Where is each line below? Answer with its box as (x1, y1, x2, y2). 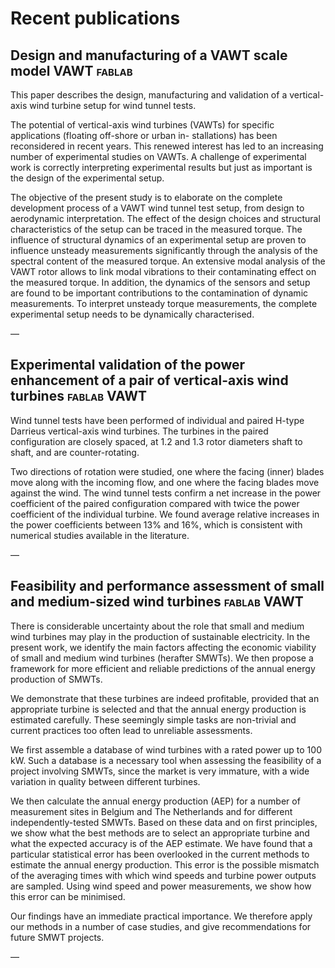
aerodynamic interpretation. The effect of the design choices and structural (10, 213, 321, 224)
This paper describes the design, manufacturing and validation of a (10, 89, 288, 101)
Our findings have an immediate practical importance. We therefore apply (10, 910, 313, 922)
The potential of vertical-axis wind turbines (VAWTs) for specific (10, 119, 275, 131)
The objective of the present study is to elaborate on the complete (10, 192, 283, 203)
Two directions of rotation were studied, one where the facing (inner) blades (10, 465, 325, 477)
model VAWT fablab (10, 62, 133, 79)
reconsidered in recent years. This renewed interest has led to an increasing (10, 140, 324, 152)
